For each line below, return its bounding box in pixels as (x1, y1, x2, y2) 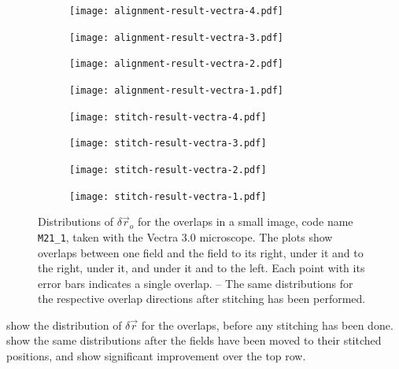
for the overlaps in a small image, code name (137, 213, 353, 230)
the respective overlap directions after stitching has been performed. (38, 290, 366, 307)
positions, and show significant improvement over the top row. (6, 348, 306, 364)
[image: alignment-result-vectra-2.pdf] (69, 58, 284, 70)
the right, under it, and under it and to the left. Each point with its (38, 260, 365, 276)
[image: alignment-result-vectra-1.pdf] (69, 84, 284, 96)
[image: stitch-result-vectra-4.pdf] (69, 111, 267, 123)
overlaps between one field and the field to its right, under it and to (38, 244, 364, 260)
